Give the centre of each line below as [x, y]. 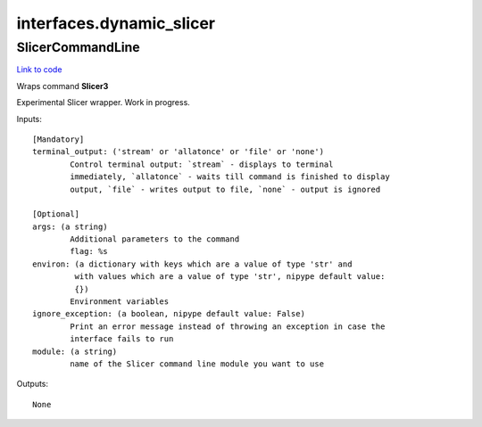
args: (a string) [70, 226]
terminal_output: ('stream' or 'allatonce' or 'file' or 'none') [179, 152]
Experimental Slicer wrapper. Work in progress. [104, 103]
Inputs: [29, 119]
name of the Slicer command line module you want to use [197, 364]
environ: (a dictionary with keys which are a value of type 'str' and [192, 264]
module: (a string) [75, 351]
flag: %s [89, 251]
